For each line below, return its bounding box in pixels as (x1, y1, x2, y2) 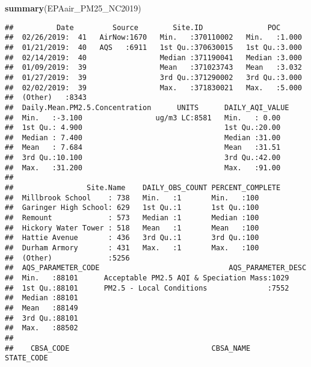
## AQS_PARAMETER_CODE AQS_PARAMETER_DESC (5, 264, 307, 273)
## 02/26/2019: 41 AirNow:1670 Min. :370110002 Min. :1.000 (5, 33, 302, 42)
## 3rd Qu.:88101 (5, 313, 78, 322)
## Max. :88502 (5, 324, 78, 333)
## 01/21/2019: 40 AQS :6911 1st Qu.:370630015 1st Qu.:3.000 (5, 43, 302, 52)
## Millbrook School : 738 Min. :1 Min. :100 (5, 193, 259, 202)
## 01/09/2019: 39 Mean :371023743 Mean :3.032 (5, 63, 302, 72)
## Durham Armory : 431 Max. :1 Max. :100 (5, 244, 259, 253)
